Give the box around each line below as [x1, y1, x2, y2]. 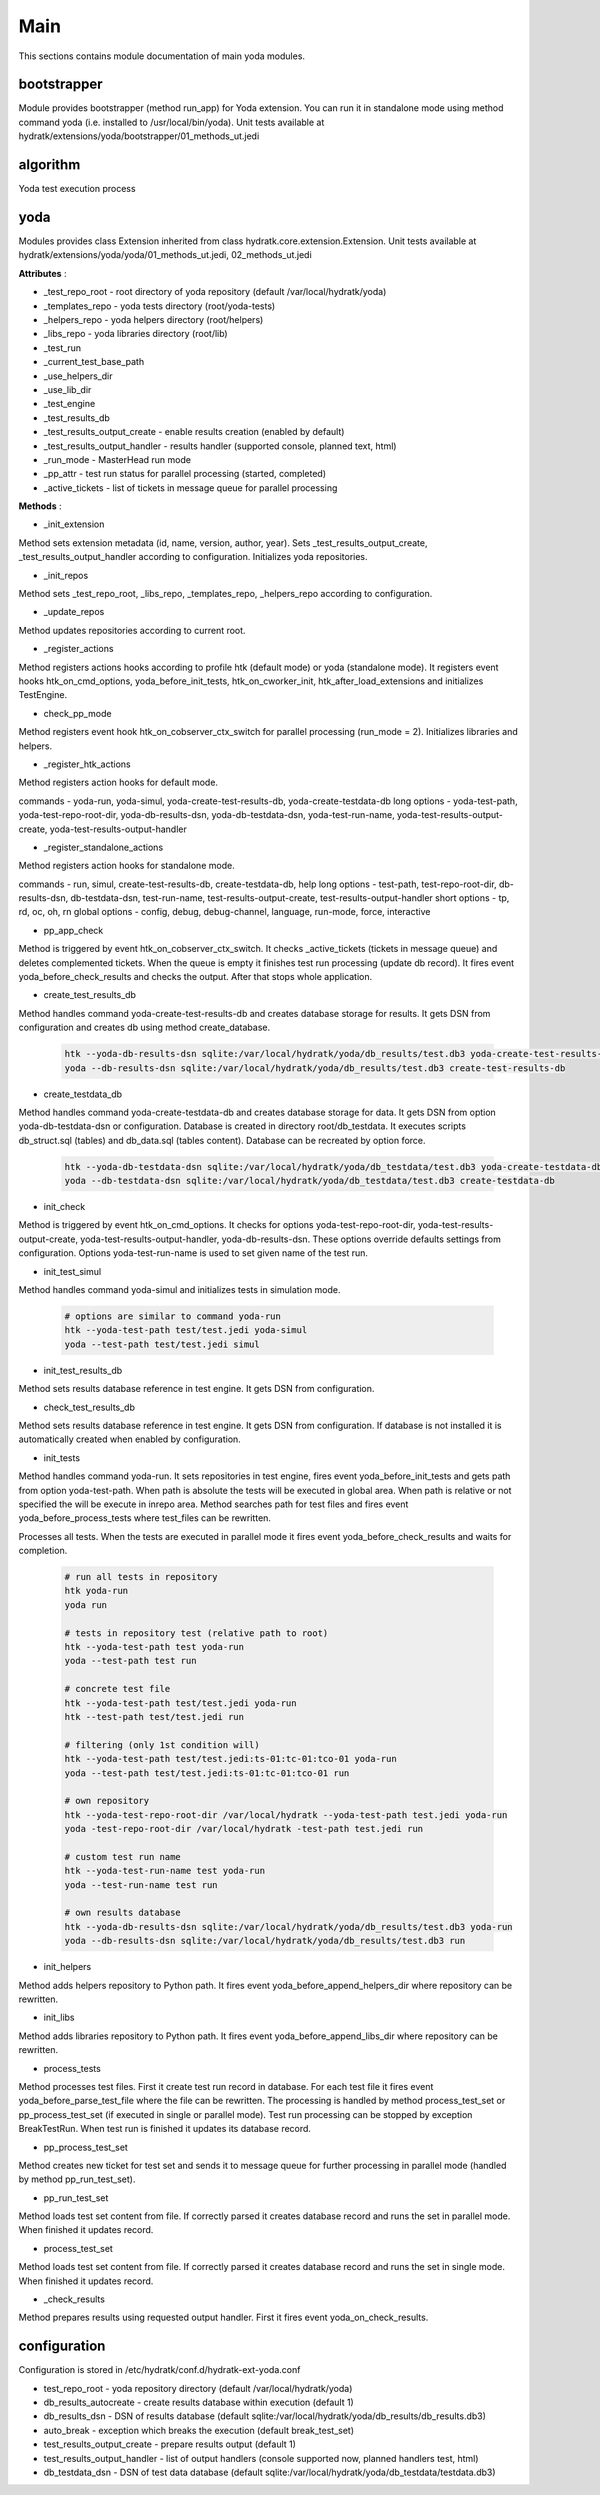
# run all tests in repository [64, 1571, 219, 1583]
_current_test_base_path [43, 356, 145, 368]
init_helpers [43, 1961, 92, 1973]
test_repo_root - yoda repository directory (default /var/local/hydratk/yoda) [43, 2382, 353, 2394]
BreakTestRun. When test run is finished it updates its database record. [18, 2123, 312, 2135]
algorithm [18, 156, 81, 174]
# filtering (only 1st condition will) [64, 1739, 260, 1750]
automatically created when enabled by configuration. [18, 1433, 242, 1445]
